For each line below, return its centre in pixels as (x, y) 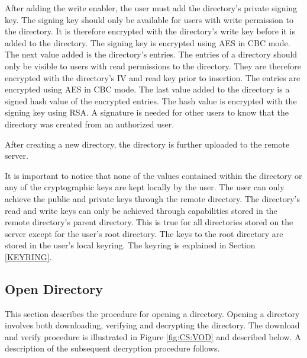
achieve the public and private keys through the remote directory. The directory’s (152, 198)
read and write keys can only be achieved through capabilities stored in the (141, 210)
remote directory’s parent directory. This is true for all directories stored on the (149, 222)
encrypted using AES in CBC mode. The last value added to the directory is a (147, 89)
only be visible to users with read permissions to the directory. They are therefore (153, 65)
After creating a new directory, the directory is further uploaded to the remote (147, 144)
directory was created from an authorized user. (90, 124)
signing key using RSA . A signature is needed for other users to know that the (147, 112)
